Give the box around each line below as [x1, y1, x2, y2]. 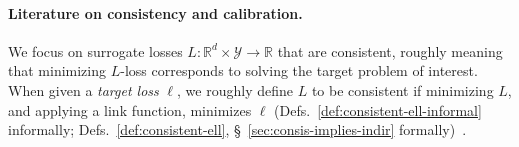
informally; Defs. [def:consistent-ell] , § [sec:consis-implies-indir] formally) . [8, 119, 467, 140]
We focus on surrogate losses [8, 40, 183, 61]
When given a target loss [8, 79, 159, 100]
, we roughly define [177, 79, 293, 100]
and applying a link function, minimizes [8, 99, 252, 120]
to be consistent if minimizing [311, 79, 494, 100]
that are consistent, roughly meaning [277, 40, 503, 61]
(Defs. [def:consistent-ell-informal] [274, 99, 482, 120]
